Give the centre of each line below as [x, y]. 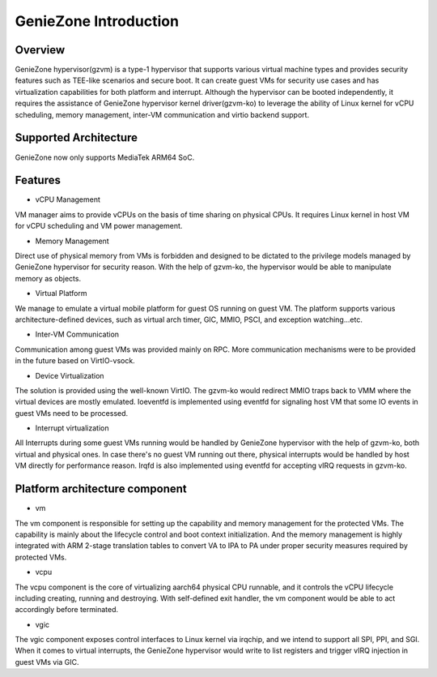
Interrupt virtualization [72, 428]
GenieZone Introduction [97, 21]
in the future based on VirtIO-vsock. [75, 361]
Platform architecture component [101, 489]
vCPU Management [68, 199]
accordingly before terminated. [67, 610]
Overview [40, 50]
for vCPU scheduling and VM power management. [99, 226]
